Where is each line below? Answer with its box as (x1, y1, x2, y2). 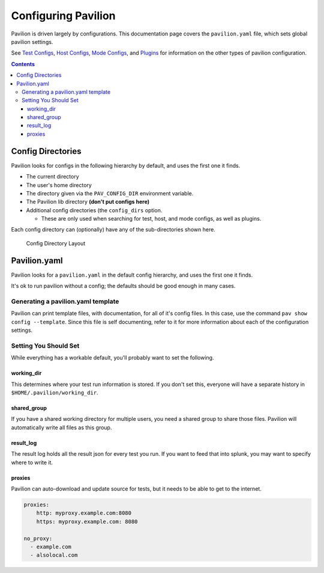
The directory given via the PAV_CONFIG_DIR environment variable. (26, 189, 194, 197)
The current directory (26, 173, 79, 180)
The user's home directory (26, 181, 92, 189)
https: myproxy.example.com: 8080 (36, 518, 138, 525)
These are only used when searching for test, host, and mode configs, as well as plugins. (41, 215, 262, 222)
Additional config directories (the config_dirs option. (26, 206, 163, 213)
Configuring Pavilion (11, 9, 116, 22)
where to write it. (11, 459, 53, 466)
